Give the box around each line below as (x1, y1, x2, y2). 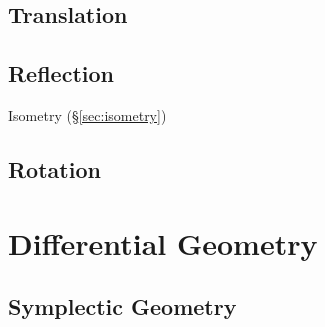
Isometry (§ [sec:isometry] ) (8, 104, 167, 125)
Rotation (8, 153, 101, 184)
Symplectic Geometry (8, 291, 237, 322)
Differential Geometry (8, 222, 318, 263)
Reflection (8, 58, 114, 89)
